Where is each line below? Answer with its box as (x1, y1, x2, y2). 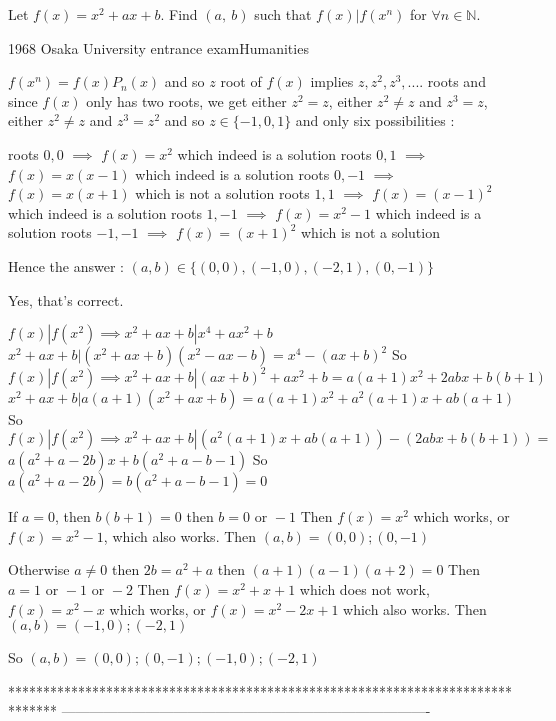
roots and (427, 71, 486, 92)
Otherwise (8, 559, 70, 580)
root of (220, 71, 262, 92)
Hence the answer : (8, 255, 124, 276)
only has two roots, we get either (86, 90, 287, 111)
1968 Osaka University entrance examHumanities (8, 37, 309, 58)
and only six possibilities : (295, 110, 455, 131)
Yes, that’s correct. (8, 289, 124, 310)
